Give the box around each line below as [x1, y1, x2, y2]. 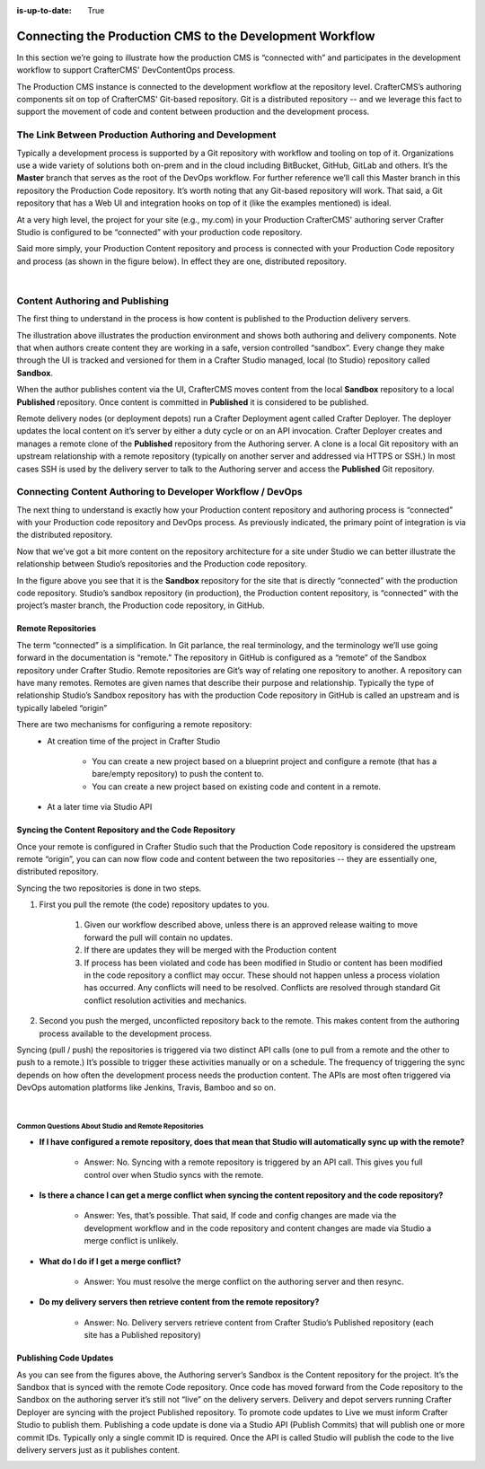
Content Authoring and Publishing [16, 295, 170, 307]
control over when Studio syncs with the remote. [84, 1169, 264, 1180]
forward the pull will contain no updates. [84, 932, 234, 943]
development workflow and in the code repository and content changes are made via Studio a [84, 1222, 432, 1234]
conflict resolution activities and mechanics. [84, 995, 247, 1006]
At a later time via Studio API [47, 802, 153, 813]
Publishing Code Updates [16, 1352, 114, 1364]
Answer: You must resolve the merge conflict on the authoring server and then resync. [84, 1276, 404, 1288]
